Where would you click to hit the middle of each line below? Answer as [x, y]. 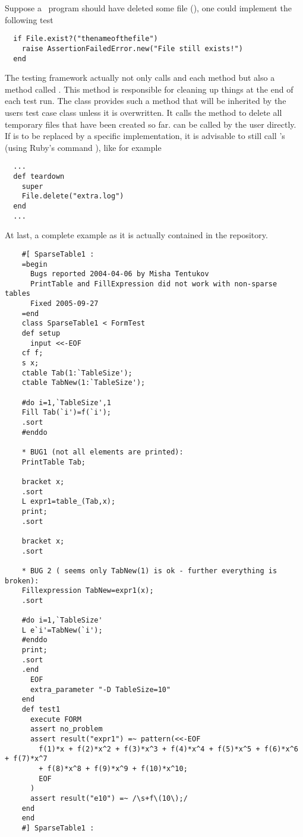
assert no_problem [66, 729]
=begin [34, 264]
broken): [22, 581]
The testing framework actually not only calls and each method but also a [140, 78]
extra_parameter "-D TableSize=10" [100, 689]
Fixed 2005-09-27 [64, 304]
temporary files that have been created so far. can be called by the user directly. [151, 124]
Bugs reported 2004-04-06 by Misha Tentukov [119, 274]
